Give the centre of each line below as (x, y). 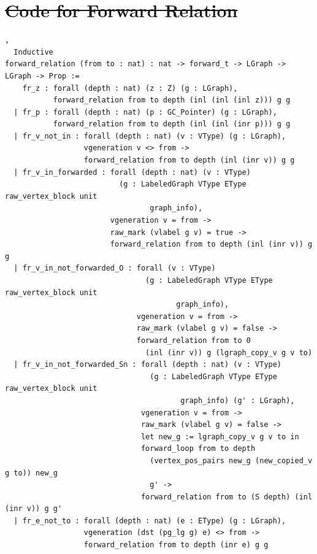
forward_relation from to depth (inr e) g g (176, 545)
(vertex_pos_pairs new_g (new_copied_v (231, 460)
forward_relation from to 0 (193, 340)
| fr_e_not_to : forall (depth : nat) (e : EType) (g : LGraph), (150, 521)
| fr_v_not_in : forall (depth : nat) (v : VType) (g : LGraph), (150, 136)
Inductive (33, 52)
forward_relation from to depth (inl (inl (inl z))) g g (172, 100)
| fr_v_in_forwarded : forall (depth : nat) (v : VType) (132, 172)
